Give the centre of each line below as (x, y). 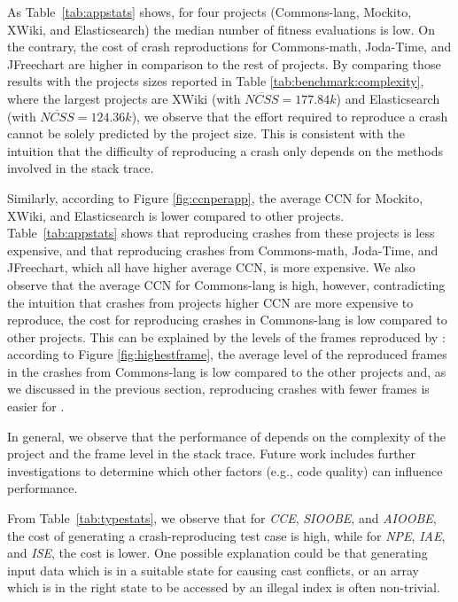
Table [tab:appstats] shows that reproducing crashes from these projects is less (221, 233)
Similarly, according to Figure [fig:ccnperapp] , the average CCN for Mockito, (215, 197)
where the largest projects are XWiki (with (124, 98)
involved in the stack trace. (81, 168)
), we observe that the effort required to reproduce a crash (290, 116)
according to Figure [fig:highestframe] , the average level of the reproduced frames (227, 354)
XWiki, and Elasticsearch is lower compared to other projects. (176, 215)
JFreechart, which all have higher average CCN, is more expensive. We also (211, 267)
